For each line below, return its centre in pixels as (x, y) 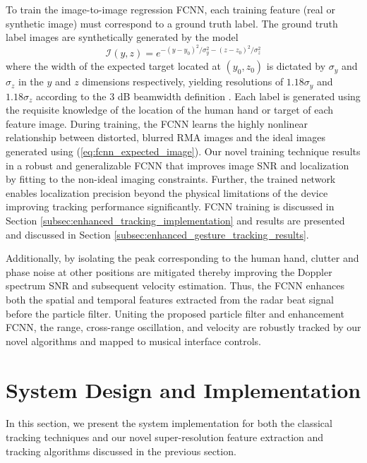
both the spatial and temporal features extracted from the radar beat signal (170, 299)
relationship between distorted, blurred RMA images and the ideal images (166, 137)
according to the (71, 96)
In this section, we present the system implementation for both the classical (169, 423)
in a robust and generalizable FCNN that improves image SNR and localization (178, 165)
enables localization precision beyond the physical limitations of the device (167, 192)
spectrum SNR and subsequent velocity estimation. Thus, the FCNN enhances (175, 285)
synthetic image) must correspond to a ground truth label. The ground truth (172, 23)
